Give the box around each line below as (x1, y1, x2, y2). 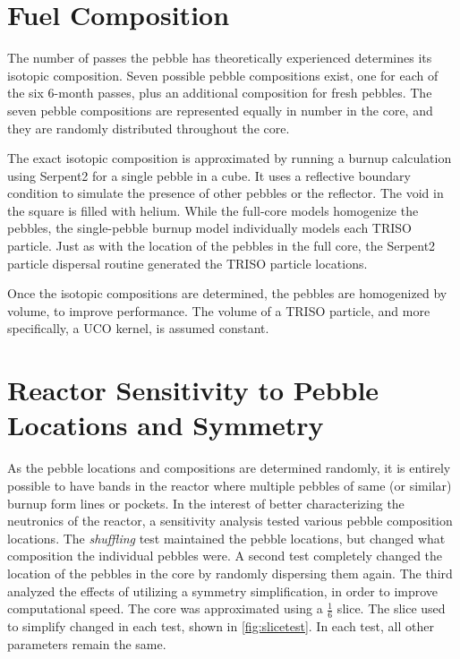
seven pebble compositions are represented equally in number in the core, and (7, 100, 433, 119)
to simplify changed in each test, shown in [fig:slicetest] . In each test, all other (7, 616, 434, 635)
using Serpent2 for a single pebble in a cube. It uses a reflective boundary (7, 166, 411, 184)
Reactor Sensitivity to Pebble (7, 372, 379, 408)
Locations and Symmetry (7, 407, 324, 443)
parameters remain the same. (7, 634, 166, 653)
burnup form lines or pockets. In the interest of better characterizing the (7, 493, 405, 512)
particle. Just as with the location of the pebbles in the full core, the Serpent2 (7, 236, 436, 255)
